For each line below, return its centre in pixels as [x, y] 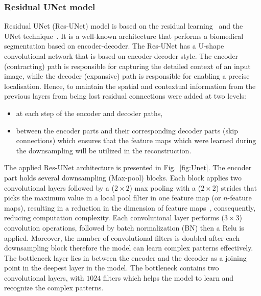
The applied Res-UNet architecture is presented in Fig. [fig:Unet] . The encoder [128, 167]
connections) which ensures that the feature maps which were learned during [136, 140]
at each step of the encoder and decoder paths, [89, 113]
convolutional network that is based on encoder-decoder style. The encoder [121, 56]
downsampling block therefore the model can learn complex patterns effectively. [129, 248]
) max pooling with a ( [165, 187]
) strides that [236, 187]
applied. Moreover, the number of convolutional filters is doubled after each [122, 237]
